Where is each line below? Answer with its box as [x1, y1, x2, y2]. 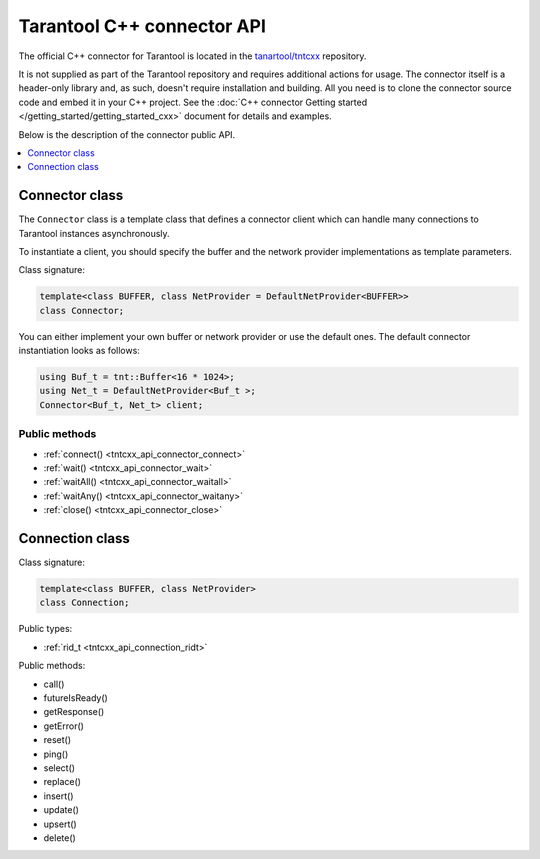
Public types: [18, 623, 73, 635]
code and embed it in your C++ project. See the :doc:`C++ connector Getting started [18, 96, 368, 108]
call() [43, 678, 65, 690]
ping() [43, 748, 69, 760]
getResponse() [43, 706, 105, 718]
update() [43, 804, 80, 816]
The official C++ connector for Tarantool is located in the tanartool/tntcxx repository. [18, 50, 367, 62]
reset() [43, 734, 72, 746]
